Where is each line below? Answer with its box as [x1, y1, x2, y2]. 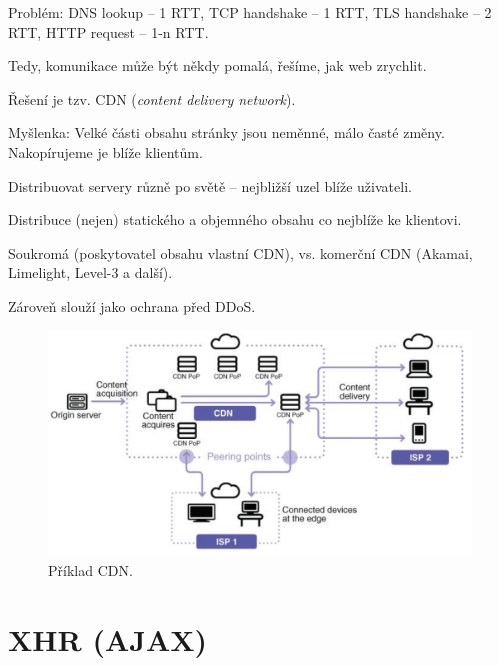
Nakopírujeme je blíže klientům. [8, 141, 203, 162]
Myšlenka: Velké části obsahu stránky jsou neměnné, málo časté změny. [8, 122, 445, 143]
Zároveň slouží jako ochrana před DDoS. [8, 295, 256, 316]
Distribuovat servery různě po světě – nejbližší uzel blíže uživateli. [8, 175, 412, 196]
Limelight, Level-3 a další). [8, 262, 173, 283]
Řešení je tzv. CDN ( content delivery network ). [8, 88, 296, 109]
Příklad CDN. [48, 559, 133, 580]
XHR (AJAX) [8, 618, 208, 659]
